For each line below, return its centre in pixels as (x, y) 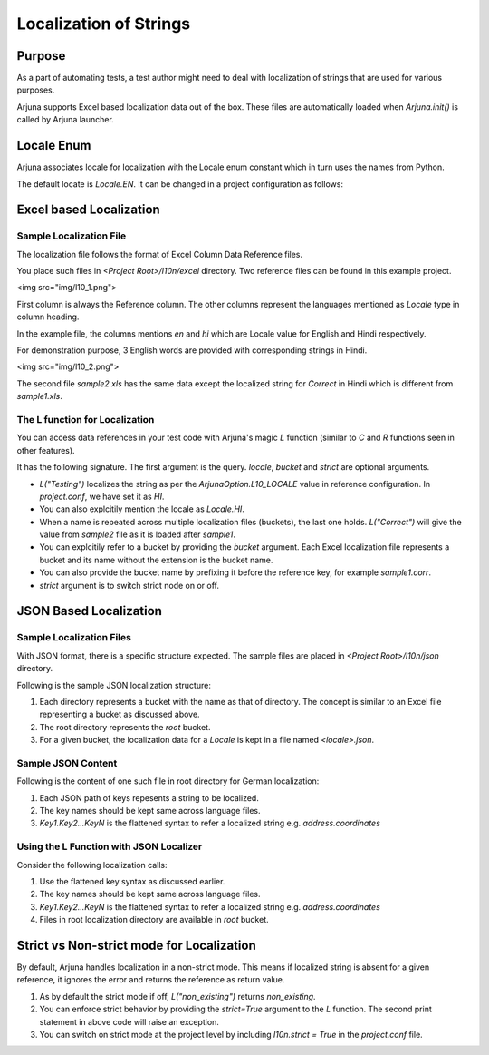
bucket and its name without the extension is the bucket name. (156, 560)
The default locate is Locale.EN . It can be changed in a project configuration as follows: (180, 184)
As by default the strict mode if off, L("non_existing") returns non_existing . (177, 996)
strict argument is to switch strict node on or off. (129, 585)
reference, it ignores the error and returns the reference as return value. (151, 980)
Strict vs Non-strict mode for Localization (137, 945)
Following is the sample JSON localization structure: (114, 685)
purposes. (36, 90)
